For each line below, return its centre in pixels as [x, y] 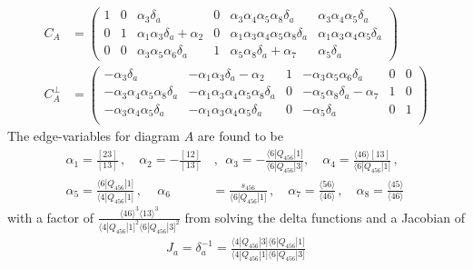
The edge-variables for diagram [94, 136]
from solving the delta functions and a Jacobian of [325, 217]
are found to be [240, 136]
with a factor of [50, 217]
